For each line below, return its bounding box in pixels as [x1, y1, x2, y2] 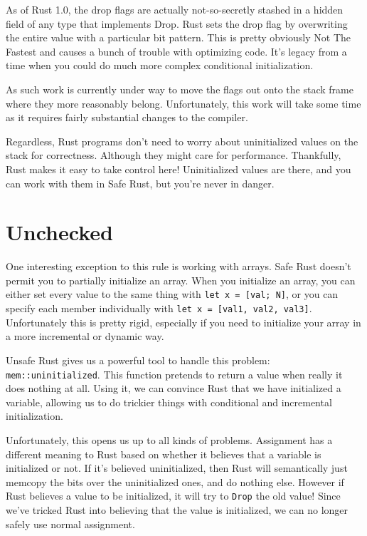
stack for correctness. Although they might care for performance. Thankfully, [6, 148, 341, 163]
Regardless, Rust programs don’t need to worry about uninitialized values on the [6, 133, 358, 148]
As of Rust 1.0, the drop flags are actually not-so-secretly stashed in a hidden [6, 2, 344, 16]
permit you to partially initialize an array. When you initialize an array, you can [6, 272, 356, 287]
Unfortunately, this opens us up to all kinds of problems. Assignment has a [6, 432, 333, 447]
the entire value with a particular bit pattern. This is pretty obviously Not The [6, 30, 351, 45]
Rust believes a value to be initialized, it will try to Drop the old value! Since [6, 488, 341, 503]
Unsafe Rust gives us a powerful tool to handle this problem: [6, 352, 270, 367]
